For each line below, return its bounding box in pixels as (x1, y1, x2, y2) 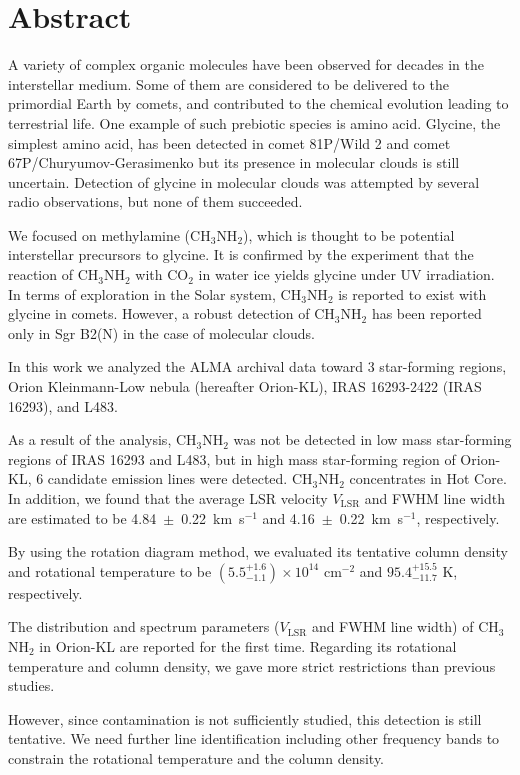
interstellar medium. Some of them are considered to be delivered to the (8, 73, 449, 94)
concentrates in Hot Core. (349, 468, 507, 489)
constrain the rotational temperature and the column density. (8, 747, 385, 768)
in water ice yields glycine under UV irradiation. (198, 264, 495, 285)
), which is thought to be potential (243, 224, 455, 245)
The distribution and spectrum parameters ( (8, 616, 280, 637)
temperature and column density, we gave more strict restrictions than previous (8, 655, 496, 676)
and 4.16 (262, 507, 315, 528)
